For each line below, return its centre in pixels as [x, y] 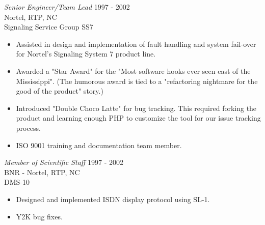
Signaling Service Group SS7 [49, 27]
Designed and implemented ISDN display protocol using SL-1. [113, 199]
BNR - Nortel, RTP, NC [42, 172]
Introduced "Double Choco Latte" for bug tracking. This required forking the [136, 108]
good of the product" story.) [60, 91]
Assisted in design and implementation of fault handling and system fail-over [136, 44]
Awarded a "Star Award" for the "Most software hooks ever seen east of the [133, 71]
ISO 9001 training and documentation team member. [99, 145]
